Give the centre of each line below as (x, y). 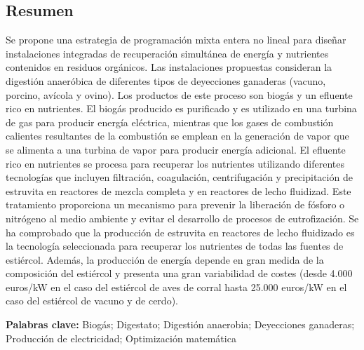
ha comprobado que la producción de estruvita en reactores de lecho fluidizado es (180, 232)
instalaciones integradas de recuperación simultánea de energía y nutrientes (167, 53)
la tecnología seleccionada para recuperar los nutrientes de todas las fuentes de (175, 246)
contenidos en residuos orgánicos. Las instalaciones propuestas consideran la (169, 67)
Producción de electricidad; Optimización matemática (121, 338)
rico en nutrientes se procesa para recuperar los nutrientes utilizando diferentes (175, 163)
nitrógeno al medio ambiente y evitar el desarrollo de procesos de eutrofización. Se (182, 218)
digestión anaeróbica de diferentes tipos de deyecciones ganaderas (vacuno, (166, 80)
